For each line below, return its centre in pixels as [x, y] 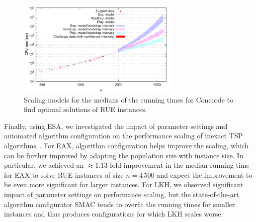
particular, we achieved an [44, 165]
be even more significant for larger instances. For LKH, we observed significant [124, 184]
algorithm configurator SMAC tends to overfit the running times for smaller [120, 204]
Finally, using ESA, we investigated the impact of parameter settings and [116, 126]
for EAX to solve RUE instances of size [64, 174]
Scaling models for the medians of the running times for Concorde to [129, 99]
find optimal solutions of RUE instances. [85, 109]
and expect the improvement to [205, 174]
